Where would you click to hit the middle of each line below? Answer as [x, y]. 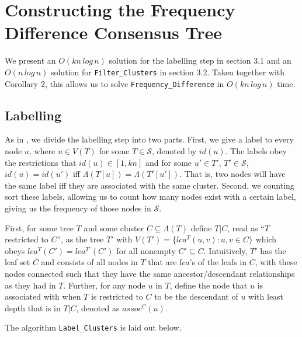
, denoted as [98, 308]
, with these [276, 262]
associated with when [43, 296]
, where [42, 151]
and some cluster [114, 227]
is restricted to [117, 296]
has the [273, 250]
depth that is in [33, 308]
